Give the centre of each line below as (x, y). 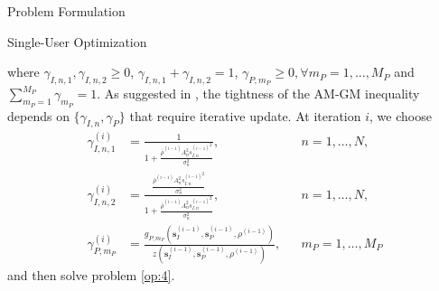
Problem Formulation (66, 11)
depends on (38, 115)
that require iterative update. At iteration (245, 115)
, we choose (401, 115)
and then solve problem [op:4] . (91, 275)
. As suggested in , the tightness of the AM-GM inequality (258, 94)
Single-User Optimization (77, 41)
